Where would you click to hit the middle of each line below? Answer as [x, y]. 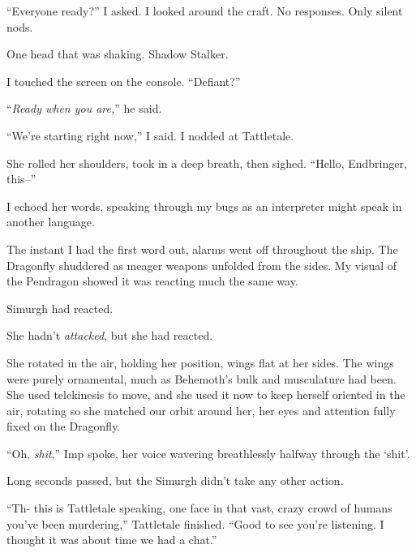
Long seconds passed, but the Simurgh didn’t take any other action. [175, 480]
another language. [51, 222]
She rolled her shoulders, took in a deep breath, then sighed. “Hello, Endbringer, [207, 163]
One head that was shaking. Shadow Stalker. [118, 54]
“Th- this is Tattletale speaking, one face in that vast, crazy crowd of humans [199, 508]
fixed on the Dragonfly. [64, 426]
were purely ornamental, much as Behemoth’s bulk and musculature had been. [202, 378]
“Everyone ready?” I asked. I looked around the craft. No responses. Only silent [205, 11]
